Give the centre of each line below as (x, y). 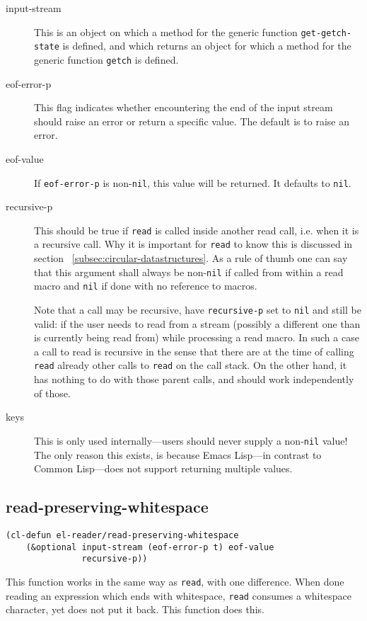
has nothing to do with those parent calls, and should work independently (194, 379)
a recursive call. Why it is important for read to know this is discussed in (193, 244)
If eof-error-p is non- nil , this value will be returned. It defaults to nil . (193, 182)
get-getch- (326, 33)
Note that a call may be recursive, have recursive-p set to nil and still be (198, 309)
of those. (52, 393)
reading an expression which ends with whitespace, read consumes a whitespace (179, 595)
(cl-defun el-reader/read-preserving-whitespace (122, 535)
